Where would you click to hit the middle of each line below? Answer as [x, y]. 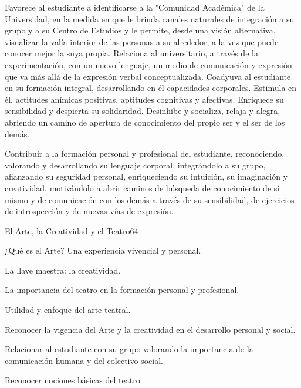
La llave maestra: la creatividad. [63, 270]
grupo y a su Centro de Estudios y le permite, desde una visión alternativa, [140, 30]
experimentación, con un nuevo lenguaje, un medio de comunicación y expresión [148, 64]
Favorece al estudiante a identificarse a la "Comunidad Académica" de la [135, 7]
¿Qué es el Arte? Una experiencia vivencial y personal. [103, 250]
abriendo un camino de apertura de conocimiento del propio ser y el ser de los [145, 122]
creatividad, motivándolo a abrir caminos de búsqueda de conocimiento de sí [142, 188]
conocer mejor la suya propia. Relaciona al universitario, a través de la [131, 53]
